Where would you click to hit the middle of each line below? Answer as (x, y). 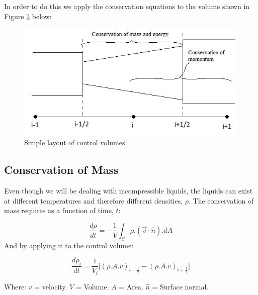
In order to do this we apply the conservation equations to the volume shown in (127, 6)
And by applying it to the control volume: (69, 245)
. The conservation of (221, 200)
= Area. (131, 286)
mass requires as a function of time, (59, 210)
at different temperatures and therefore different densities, (94, 200)
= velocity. (51, 286)
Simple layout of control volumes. (76, 142)
